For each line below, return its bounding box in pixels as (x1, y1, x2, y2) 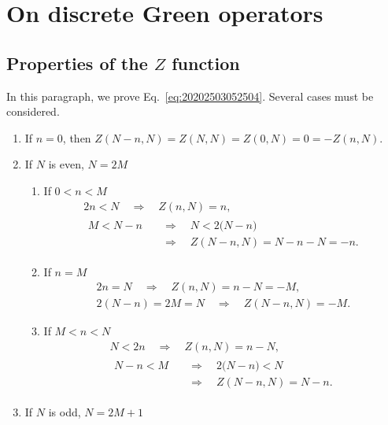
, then (62, 129, 91, 146)
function (172, 50, 240, 75)
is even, (48, 156, 84, 172)
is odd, (48, 404, 81, 420)
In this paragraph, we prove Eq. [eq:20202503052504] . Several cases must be (6, 87, 374, 104)
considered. (6, 103, 60, 120)
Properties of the (6, 50, 148, 75)
